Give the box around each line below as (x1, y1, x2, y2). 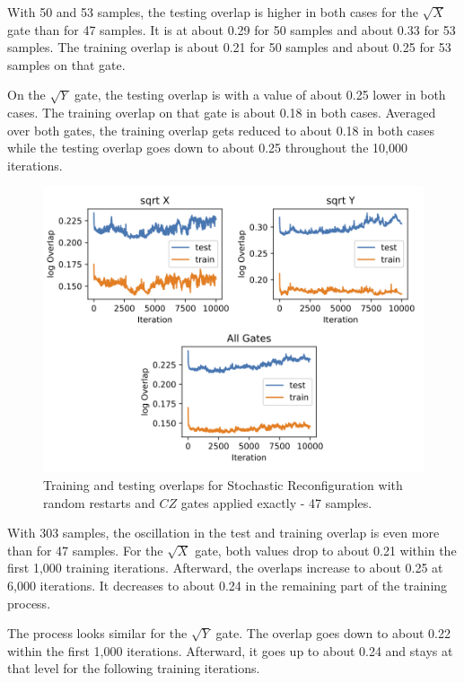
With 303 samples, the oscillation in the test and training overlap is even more (7, 523, 440, 542)
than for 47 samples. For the (7, 540, 163, 559)
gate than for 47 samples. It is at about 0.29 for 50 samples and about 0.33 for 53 (7, 20, 456, 39)
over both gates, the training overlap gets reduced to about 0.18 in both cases (7, 120, 435, 139)
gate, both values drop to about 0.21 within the (195, 540, 457, 559)
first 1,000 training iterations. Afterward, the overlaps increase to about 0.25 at (7, 558, 443, 577)
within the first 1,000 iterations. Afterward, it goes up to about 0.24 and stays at (7, 641, 453, 660)
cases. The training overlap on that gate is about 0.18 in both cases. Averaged (7, 102, 436, 121)
